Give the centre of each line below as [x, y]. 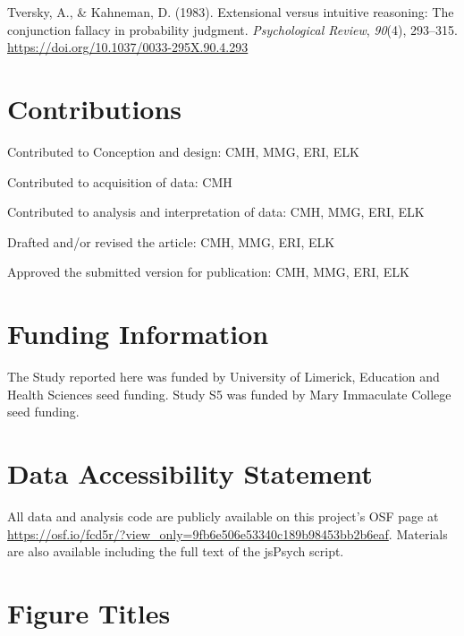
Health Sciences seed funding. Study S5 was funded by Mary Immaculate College [229, 394]
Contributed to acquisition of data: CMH [120, 181]
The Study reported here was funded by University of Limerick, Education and [224, 376]
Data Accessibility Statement [190, 473]
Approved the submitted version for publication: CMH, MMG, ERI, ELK [208, 272]
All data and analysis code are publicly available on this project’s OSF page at [223, 516]
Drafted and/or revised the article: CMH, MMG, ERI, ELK [171, 241]
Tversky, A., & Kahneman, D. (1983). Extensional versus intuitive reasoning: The [231, 12]
